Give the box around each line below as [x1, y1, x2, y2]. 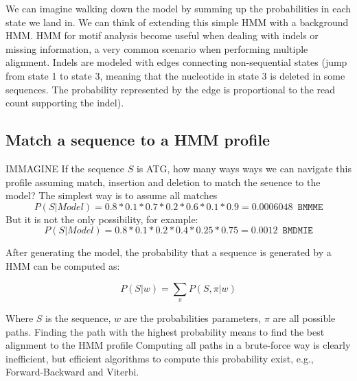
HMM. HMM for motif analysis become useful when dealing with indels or [5, 28, 319, 43]
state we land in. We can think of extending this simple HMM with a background [5, 14, 349, 29]
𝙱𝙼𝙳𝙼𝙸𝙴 [282, 226, 313, 236]
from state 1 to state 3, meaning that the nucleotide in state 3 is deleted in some [5, 68, 345, 82]
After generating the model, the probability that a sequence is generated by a [5, 245, 332, 259]
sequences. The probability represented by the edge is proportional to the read [5, 82, 336, 96]
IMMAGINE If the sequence [5, 161, 125, 175]
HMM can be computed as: [5, 258, 120, 273]
